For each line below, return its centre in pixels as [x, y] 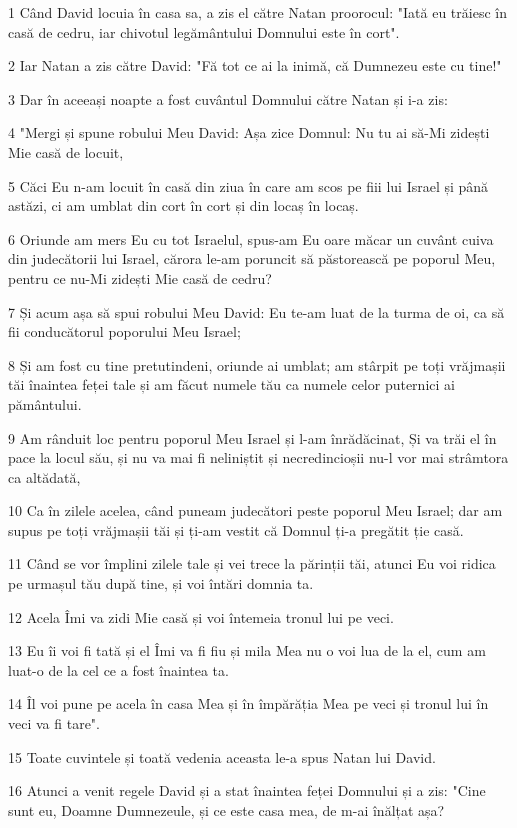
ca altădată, [44, 476]
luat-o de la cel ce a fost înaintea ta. [118, 669]
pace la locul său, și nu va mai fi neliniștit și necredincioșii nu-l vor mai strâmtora [258, 457]
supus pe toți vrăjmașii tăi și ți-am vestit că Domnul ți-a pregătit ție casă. [236, 529]
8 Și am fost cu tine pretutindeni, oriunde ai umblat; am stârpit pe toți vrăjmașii [257, 364]
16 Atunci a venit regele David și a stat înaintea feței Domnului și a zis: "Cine [247, 790]
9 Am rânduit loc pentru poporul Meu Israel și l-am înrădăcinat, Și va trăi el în [252, 437]
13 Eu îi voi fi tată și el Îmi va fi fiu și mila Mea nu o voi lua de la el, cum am [247, 650]
